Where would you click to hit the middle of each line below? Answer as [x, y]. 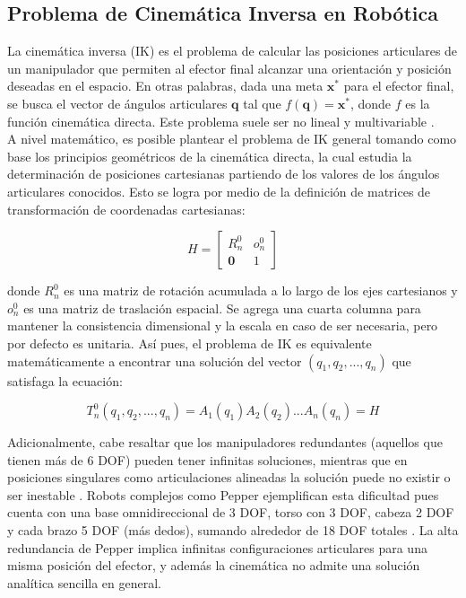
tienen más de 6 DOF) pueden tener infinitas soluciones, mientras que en [207, 459]
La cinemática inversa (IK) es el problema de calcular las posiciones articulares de [233, 51]
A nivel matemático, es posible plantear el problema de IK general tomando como [232, 139]
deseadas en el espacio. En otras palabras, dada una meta [165, 86]
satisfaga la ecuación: [65, 380]
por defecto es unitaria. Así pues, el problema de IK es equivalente [190, 343]
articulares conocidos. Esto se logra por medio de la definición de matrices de [219, 191]
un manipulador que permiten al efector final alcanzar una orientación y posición [229, 68]
